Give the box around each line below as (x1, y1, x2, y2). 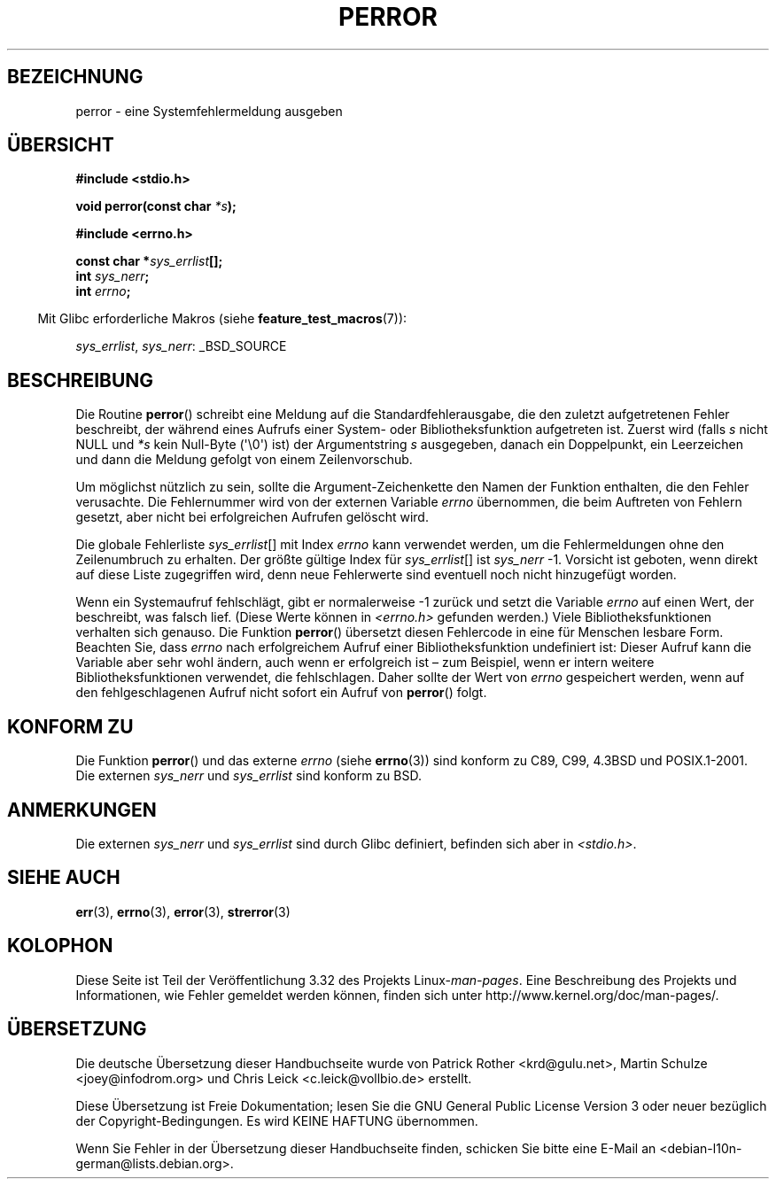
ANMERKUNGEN (7, 798, 157, 821)
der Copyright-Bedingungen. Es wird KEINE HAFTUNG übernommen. (75, 1112, 478, 1128)
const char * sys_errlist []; (75, 253, 223, 269)
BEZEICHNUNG (7, 66, 144, 89)
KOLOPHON (7, 934, 113, 957)
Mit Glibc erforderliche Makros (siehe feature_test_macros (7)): (37, 311, 407, 327)
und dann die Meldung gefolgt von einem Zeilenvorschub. (75, 452, 413, 468)
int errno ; (75, 283, 131, 299)
